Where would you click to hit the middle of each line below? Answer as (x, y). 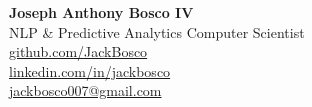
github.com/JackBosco (78, 51)
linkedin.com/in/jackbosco (90, 70)
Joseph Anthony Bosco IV (101, 12)
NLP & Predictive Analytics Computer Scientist (157, 31)
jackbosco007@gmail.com (85, 90)
